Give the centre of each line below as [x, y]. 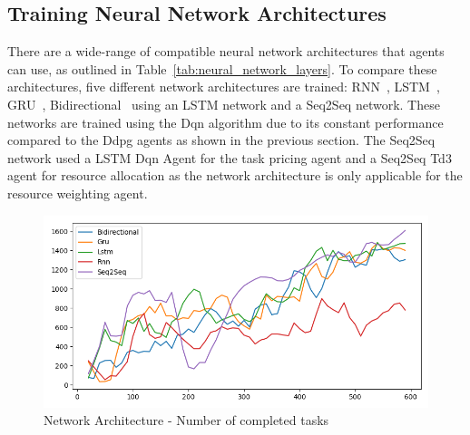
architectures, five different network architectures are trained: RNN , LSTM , [224, 87]
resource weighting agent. [78, 193]
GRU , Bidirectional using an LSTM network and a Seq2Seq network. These [224, 104]
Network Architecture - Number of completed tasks [186, 420]
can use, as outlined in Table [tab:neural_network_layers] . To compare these [222, 68]
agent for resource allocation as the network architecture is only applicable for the [235, 175]
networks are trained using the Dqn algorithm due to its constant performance [225, 122]
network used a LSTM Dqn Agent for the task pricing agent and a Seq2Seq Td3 [230, 157]
